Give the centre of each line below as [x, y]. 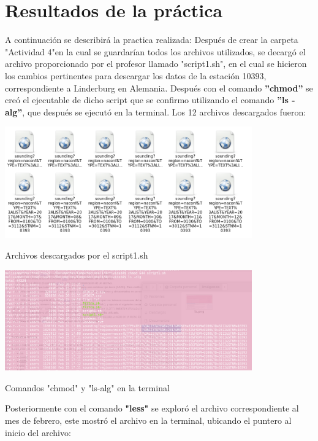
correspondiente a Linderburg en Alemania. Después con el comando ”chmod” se [159, 88]
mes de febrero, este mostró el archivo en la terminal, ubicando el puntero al [148, 420]
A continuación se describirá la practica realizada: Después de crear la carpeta [152, 40]
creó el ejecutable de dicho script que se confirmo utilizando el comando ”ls [147, 100]
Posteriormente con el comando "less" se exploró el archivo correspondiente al [152, 408]
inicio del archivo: [38, 432]
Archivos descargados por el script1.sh [77, 255]
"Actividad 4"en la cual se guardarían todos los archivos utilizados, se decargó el [155, 51]
